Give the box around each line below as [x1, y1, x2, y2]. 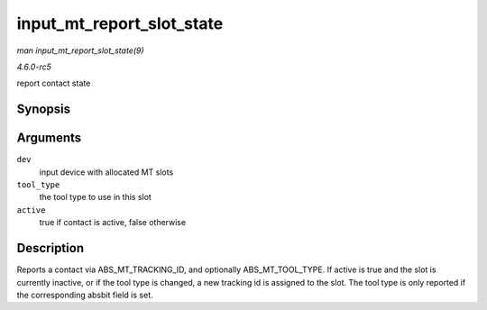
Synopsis [16, 102, 71, 117]
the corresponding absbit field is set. [16, 289, 153, 300]
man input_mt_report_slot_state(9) [16, 45, 144, 56]
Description [16, 241, 85, 256]
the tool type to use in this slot [39, 192, 152, 203]
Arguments [16, 131, 82, 146]
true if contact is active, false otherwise [39, 217, 187, 228]
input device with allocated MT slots [39, 167, 174, 178]
